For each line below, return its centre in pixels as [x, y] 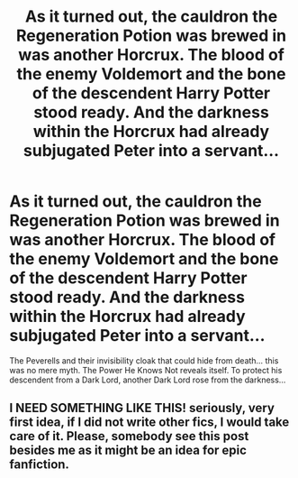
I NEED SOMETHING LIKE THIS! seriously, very [142, 408]
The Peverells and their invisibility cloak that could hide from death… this [144, 360]
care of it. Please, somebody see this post [129, 436]
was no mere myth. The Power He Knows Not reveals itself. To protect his [146, 370]
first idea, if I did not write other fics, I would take [149, 423]
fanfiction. [40, 465]
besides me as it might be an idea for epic [128, 450]
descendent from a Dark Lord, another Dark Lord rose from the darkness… [148, 380]
